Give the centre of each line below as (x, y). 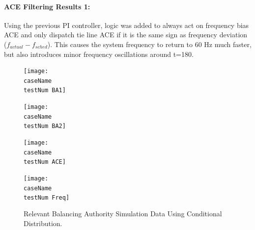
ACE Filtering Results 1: (47, 6)
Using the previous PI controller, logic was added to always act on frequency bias (127, 25)
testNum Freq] (47, 198)
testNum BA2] (45, 126)
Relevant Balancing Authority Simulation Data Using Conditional (123, 214)
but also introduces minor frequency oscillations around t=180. (99, 54)
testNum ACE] (45, 162)
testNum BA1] (45, 90)
